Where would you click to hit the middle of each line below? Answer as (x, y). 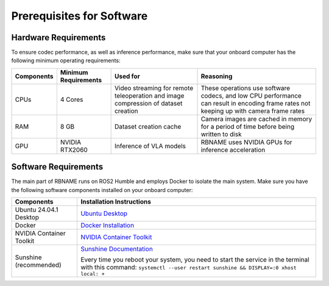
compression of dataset (148, 103)
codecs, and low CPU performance (251, 96)
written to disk (221, 134)
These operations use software (246, 88)
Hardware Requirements (58, 38)
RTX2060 (74, 149)
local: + (92, 274)
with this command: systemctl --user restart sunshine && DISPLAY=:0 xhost (188, 267)
